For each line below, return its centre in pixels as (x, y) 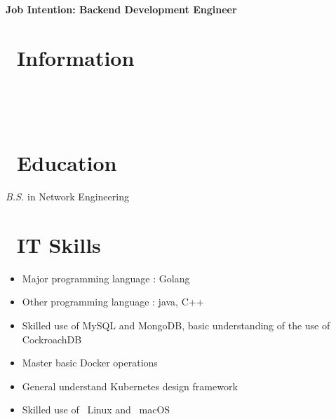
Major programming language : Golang (106, 278)
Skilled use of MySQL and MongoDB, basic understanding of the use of (176, 325)
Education (67, 163)
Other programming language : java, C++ (113, 302)
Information (76, 57)
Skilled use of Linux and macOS (96, 410)
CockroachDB (52, 339)
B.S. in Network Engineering (67, 197)
